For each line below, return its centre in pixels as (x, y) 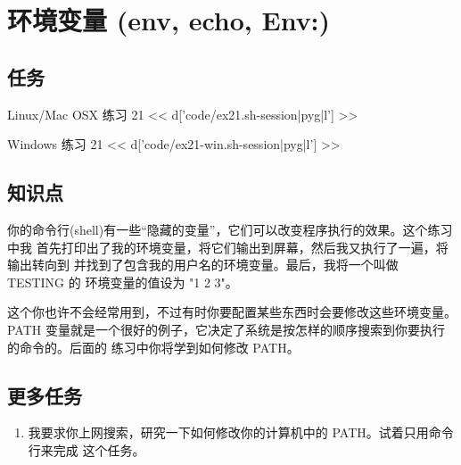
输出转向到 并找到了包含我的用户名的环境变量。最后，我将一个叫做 (203, 265)
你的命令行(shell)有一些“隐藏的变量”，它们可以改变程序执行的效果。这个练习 (230, 229)
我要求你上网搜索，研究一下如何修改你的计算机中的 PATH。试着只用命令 (241, 432)
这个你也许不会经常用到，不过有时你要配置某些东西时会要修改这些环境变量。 (232, 312)
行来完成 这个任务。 (86, 449)
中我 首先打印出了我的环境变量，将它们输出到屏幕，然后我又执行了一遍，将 (228, 247)
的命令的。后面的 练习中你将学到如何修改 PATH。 (153, 347)
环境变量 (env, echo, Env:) (169, 20)
